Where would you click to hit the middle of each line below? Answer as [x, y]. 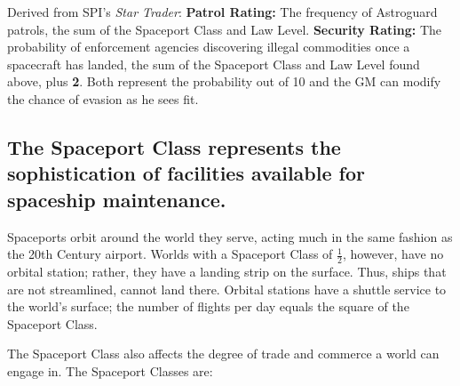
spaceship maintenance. [117, 199]
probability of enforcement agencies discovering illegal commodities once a [209, 47]
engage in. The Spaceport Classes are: [110, 370]
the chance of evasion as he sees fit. [103, 98]
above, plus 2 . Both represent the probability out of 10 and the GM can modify [224, 81]
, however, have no [393, 254]
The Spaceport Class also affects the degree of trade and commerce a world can [223, 354]
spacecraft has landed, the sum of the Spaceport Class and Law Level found [214, 64]
